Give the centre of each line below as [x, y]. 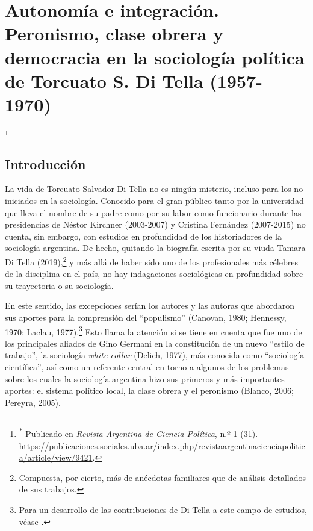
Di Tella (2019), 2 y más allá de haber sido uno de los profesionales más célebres [151, 261]
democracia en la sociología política [155, 57]
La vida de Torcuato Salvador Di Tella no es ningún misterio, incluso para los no [154, 189]
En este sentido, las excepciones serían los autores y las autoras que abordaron [150, 306]
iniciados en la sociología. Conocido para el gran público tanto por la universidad [154, 200]
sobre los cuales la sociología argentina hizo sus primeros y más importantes [145, 378]
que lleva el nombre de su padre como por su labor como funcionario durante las [153, 212]
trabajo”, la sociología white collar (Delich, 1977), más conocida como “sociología [155, 355]
